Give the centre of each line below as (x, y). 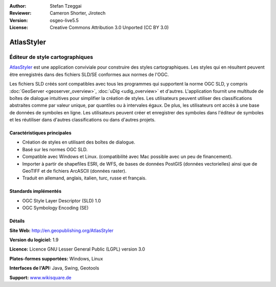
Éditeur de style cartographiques (51, 57)
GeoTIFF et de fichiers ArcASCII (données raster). (74, 171)
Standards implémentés (36, 191)
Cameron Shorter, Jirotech (78, 13)
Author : (18, 6)
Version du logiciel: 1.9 (34, 240)
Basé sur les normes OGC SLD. (55, 149)
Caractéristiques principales (40, 133)
